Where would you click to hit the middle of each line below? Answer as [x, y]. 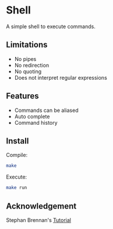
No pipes [25, 59]
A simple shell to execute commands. [51, 26]
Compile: [17, 155]
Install [17, 141]
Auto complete [32, 116]
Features [22, 96]
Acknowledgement [41, 206]
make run [17, 188]
